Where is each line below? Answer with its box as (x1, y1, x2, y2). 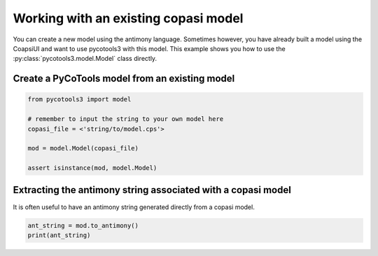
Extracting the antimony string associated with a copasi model (13, 184, 292, 196)
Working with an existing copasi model (13, 10, 244, 26)
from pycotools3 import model (27, 95, 132, 104)
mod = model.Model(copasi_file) (27, 144, 139, 152)
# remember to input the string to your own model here (27, 115, 224, 123)
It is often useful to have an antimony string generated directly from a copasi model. (13, 203, 255, 211)
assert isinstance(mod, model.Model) (27, 164, 157, 172)
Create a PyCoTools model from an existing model (13, 73, 235, 85)
